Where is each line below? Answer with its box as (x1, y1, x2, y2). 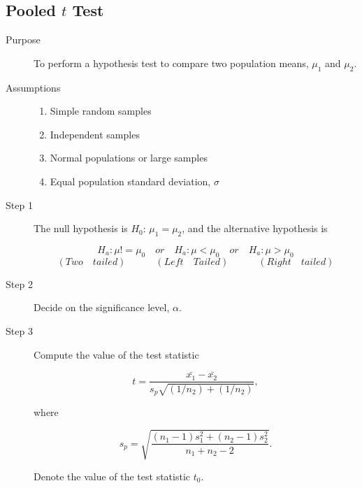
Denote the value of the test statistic (34, 468, 190, 483)
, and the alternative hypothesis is (182, 221, 328, 236)
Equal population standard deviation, (50, 173, 211, 188)
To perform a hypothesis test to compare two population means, (34, 55, 309, 70)
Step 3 (6, 323, 33, 338)
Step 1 (6, 197, 33, 212)
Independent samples (50, 127, 140, 141)
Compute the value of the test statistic (34, 347, 199, 361)
